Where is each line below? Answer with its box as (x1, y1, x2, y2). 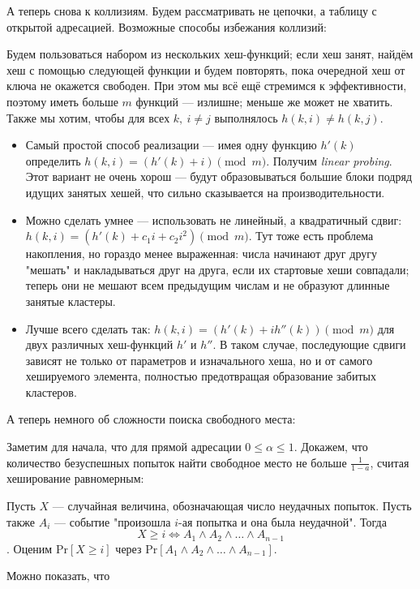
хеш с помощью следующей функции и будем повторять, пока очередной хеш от (6, 61, 405, 78)
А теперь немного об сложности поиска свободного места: (6, 411, 296, 428)
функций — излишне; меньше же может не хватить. (135, 92, 393, 110)
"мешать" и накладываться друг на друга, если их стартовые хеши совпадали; (25, 260, 409, 277)
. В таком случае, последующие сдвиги (212, 336, 406, 353)
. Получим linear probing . (266, 152, 392, 169)
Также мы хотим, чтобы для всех (6, 109, 170, 126)
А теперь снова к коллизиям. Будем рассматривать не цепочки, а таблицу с (6, 2, 377, 19)
